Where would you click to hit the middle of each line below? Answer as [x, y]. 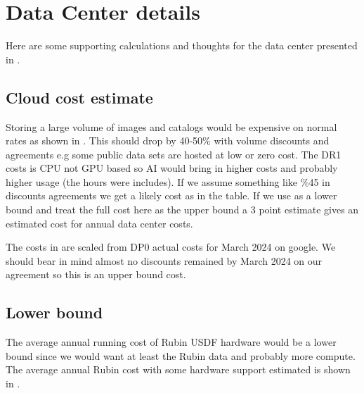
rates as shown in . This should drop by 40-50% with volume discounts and [168, 141]
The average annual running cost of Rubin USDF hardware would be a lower [171, 342]
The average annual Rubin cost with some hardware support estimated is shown [178, 369]
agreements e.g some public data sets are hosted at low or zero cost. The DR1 [174, 154]
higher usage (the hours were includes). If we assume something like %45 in [168, 181]
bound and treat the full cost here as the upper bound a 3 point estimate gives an [182, 210]
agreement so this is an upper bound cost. [96, 274]
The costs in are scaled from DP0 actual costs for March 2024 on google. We [171, 247]
